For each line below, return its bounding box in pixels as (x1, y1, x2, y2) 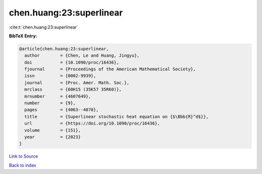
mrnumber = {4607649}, (24, 94, 91, 99)
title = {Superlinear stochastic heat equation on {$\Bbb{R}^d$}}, (24, 114, 209, 119)
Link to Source (9, 153, 38, 159)
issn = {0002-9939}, (24, 73, 97, 79)
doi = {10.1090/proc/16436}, (24, 60, 119, 65)
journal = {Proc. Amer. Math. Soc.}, (24, 80, 130, 85)
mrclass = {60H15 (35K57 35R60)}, (24, 87, 122, 92)
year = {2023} (24, 134, 81, 140)
